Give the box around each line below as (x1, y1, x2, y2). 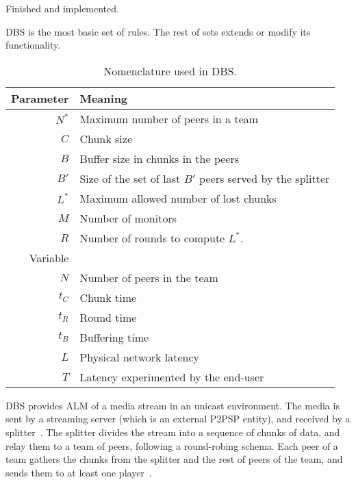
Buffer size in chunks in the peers (79, 150, 240, 166)
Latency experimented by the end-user (79, 368, 264, 385)
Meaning (79, 90, 128, 106)
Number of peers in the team (79, 269, 218, 285)
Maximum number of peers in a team (79, 110, 259, 127)
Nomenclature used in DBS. (103, 62, 238, 79)
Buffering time (79, 329, 149, 345)
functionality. (5, 38, 61, 52)
